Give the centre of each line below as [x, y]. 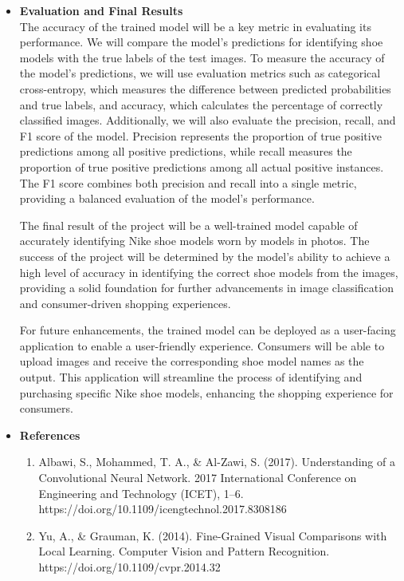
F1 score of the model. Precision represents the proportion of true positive [200, 135]
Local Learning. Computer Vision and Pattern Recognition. [184, 551]
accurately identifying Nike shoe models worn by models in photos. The [194, 241]
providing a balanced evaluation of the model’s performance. [167, 198]
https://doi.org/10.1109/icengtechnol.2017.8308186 [163, 509]
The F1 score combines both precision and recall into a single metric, [188, 182]
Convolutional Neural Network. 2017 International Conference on [198, 478]
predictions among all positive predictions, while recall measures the [186, 151]
